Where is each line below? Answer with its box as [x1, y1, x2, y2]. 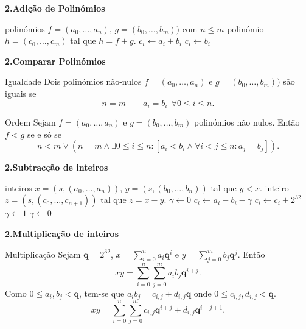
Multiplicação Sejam [5, 247, 81, 260]
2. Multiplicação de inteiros [5, 227, 119, 239]
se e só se [27, 127, 62, 140]
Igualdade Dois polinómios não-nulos [5, 75, 142, 88]
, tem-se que [78, 286, 125, 299]
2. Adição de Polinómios [5, 2, 105, 14]
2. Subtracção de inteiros [5, 161, 108, 174]
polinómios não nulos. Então [194, 116, 300, 129]
